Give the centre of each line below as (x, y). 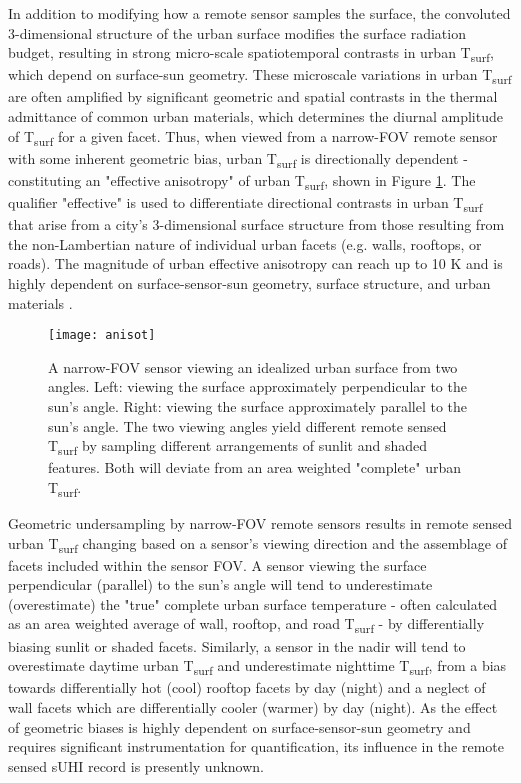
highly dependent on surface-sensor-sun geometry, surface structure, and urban (249, 282)
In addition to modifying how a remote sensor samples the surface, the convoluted (259, 13)
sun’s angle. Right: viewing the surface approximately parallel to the (258, 405)
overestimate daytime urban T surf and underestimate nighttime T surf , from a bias (257, 666)
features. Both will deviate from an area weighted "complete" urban (254, 467)
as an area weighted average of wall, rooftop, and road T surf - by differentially (246, 625)
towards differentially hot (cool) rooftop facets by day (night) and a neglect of (247, 687)
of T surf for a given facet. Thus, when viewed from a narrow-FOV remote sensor (253, 137)
